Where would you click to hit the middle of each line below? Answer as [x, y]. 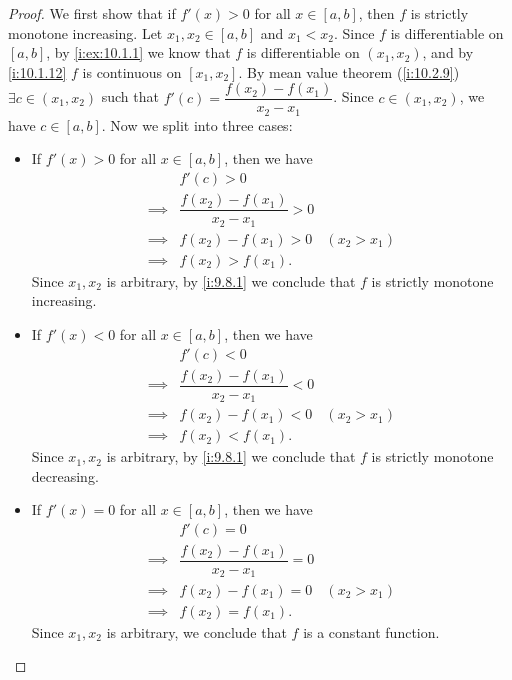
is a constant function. [371, 631]
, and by [448, 52]
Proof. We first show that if [92, 13]
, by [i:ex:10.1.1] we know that [138, 52]
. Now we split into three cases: [197, 124]
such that [130, 96]
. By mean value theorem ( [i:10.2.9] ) [349, 71]
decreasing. [65, 475]
